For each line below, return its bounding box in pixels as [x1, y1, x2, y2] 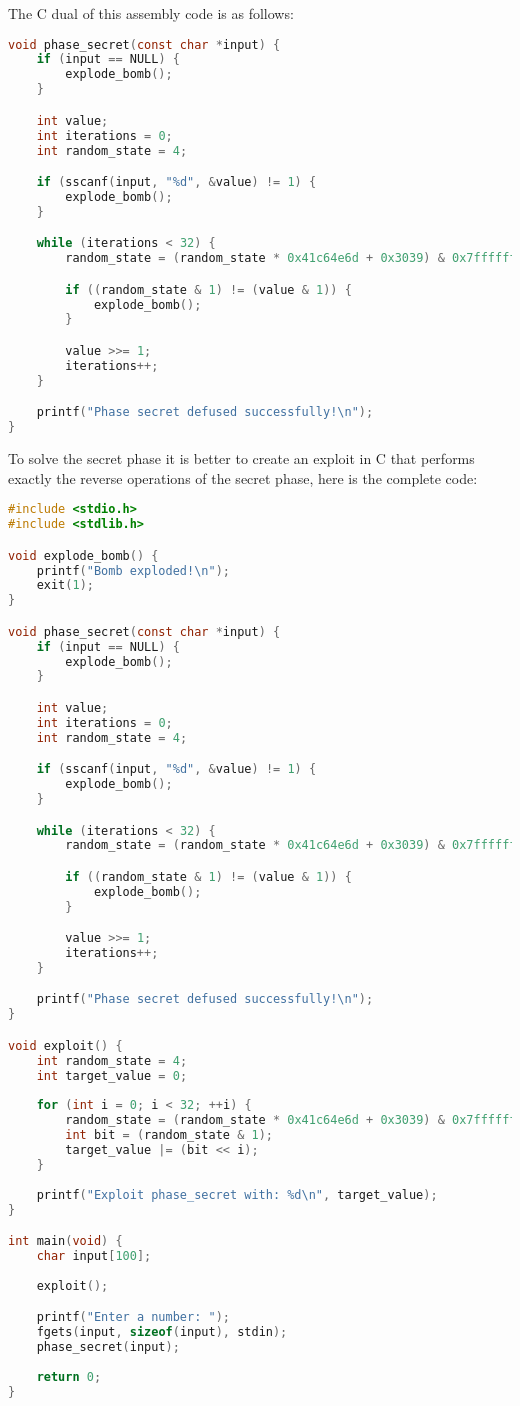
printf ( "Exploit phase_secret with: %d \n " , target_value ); [36, 1187, 438, 1202]
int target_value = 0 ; [36, 1068, 188, 1083]
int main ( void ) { [8, 1234, 123, 1249]
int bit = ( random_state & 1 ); [65, 1128, 273, 1143]
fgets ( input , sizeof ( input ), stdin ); [36, 1325, 288, 1340]
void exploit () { [8, 1038, 123, 1053]
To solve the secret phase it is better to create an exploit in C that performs [8, 448, 475, 469]
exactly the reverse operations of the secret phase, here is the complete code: [8, 467, 478, 488]
